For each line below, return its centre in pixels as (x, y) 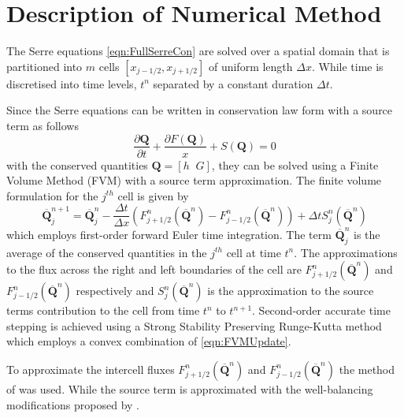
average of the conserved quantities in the (107, 252)
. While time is (347, 66)
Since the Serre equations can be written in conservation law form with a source (200, 110)
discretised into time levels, (72, 83)
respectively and (115, 291)
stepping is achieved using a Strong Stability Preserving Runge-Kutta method (194, 325)
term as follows (43, 125)
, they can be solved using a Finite (295, 164)
